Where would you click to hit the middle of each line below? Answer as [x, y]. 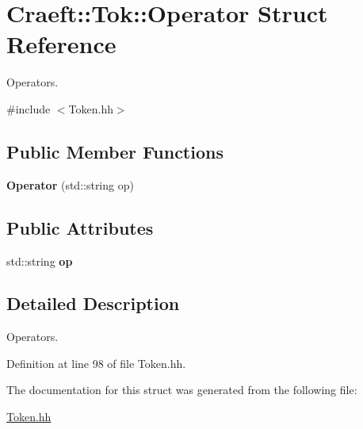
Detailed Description [93, 303]
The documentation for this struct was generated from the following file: [182, 390]
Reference [61, 44]
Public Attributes [80, 227]
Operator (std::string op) [70, 184]
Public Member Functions [115, 151]
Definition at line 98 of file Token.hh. [96, 363]
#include [29, 108]
